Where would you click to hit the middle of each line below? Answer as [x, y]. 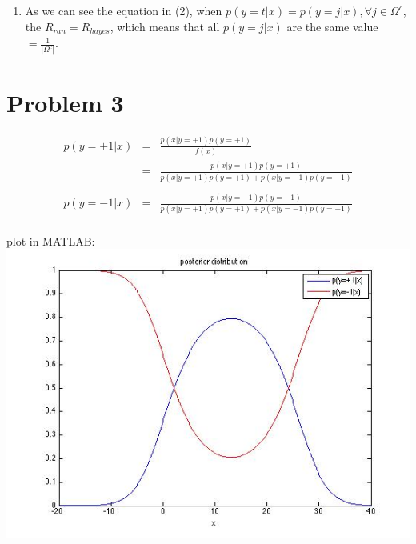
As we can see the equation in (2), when [124, 10]
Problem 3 [65, 102]
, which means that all [165, 26]
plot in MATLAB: [51, 240]
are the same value [332, 26]
